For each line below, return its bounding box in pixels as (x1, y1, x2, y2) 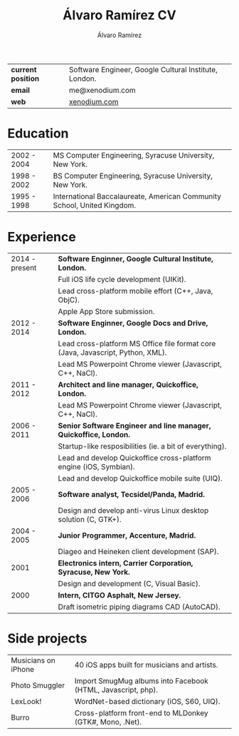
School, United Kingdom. (53, 200, 137, 210)
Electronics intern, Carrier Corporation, (58, 558, 193, 568)
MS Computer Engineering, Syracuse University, (53, 150, 215, 160)
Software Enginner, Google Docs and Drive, (58, 318, 208, 328)
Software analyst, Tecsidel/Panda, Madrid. (58, 489, 205, 499)
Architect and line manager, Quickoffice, (58, 379, 199, 389)
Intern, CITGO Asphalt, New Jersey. (58, 590, 181, 600)
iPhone (11, 664, 34, 674)
